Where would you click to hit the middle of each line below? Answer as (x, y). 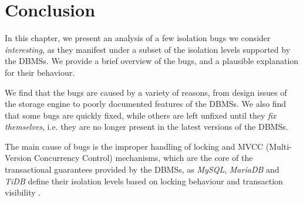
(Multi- (279, 146)
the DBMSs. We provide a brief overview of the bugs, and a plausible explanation (152, 61)
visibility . (23, 192)
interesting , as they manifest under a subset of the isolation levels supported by (148, 49)
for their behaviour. (40, 72)
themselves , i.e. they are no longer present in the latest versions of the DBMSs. (147, 127)
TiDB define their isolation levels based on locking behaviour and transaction (144, 181)
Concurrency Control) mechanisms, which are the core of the (143, 158)
